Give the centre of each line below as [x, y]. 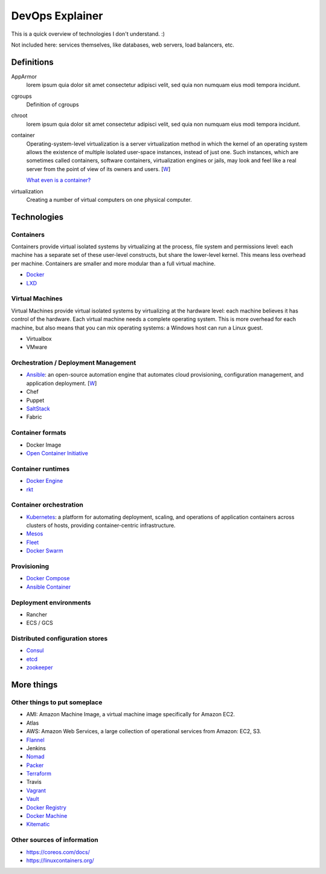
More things [34, 685]
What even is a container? [59, 180]
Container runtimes [40, 468]
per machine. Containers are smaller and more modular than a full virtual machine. [113, 264]
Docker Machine [47, 816]
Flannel [35, 740]
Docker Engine [45, 481]
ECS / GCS [40, 623]
